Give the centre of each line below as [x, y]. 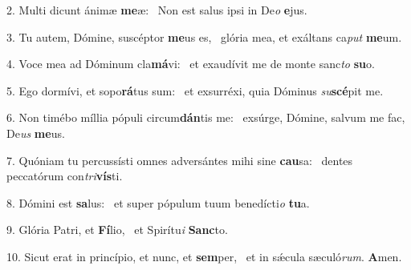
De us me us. [36, 133]
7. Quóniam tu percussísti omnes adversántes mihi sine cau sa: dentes [180, 160]
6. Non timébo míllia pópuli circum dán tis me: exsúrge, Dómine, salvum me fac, [206, 117]
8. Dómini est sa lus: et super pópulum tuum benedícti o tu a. [158, 202]
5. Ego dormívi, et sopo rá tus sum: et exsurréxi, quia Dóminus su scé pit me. [195, 90]
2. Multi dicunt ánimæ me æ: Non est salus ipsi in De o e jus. [157, 10]
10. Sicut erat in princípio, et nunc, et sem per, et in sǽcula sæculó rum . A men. [204, 256]
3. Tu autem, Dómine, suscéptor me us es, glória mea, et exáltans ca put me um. [204, 36]
